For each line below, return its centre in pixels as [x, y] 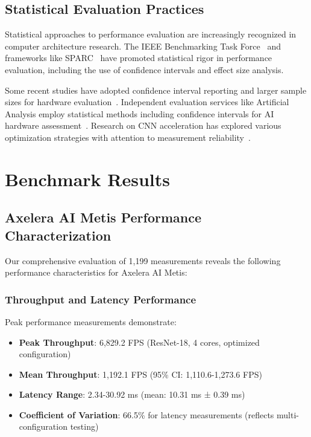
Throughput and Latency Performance [101, 299]
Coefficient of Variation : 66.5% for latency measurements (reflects [146, 414]
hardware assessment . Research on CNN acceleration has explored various [143, 125]
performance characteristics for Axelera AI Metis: [96, 272]
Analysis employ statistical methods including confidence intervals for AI [140, 113]
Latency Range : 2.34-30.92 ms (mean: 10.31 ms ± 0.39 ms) [132, 394]
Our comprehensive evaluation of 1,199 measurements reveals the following [143, 260]
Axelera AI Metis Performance [103, 217]
